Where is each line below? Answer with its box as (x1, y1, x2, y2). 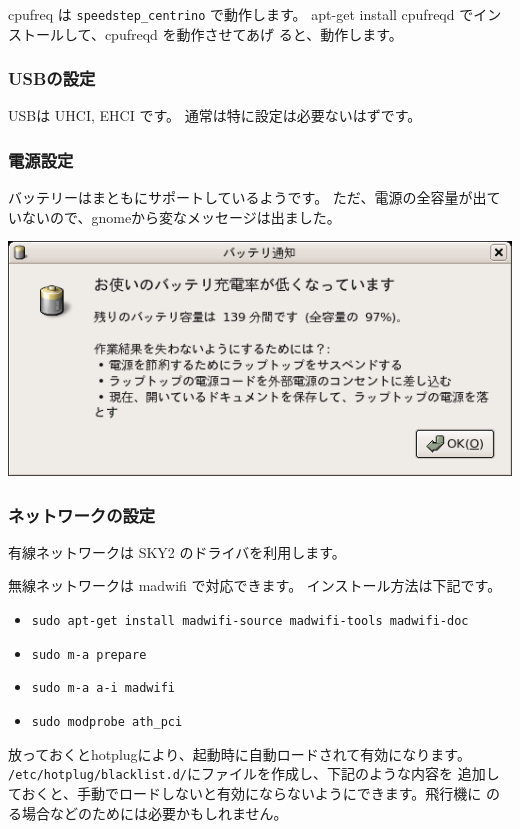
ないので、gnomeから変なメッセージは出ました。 (21, 206, 341, 227)
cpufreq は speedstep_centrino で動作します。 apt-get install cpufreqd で (8, 4, 474, 24)
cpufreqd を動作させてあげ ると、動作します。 (104, 23, 403, 44)
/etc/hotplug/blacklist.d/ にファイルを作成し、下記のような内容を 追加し (8, 763, 500, 784)
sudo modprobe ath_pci (31, 715, 183, 729)
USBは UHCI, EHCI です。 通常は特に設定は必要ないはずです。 (8, 105, 422, 126)
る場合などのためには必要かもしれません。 (8, 802, 288, 823)
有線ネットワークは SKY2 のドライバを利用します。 (8, 541, 346, 562)
